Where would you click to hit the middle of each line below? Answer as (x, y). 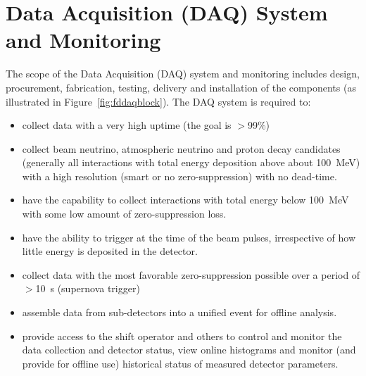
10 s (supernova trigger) (88, 288)
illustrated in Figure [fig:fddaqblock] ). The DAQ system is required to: (158, 101)
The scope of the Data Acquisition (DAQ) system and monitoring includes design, (183, 74)
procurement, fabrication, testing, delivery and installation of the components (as (181, 87)
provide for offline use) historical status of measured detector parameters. (180, 363)
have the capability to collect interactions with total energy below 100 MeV (185, 200)
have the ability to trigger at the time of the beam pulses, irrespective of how (189, 237)
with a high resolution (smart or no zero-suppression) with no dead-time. (179, 176)
